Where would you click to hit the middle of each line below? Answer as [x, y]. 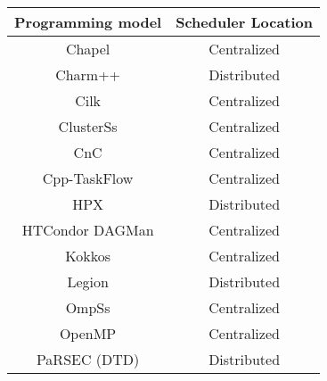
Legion [88, 282]
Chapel [88, 49]
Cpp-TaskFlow [88, 178]
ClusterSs [88, 126]
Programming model [88, 22]
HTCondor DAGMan [88, 230]
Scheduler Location [245, 22]
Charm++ [88, 75]
